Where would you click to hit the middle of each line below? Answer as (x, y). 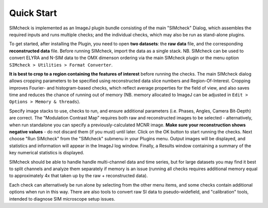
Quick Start (33, 13)
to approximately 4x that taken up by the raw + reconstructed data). (79, 176)
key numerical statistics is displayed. (47, 153)
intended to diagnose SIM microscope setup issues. (62, 199)
